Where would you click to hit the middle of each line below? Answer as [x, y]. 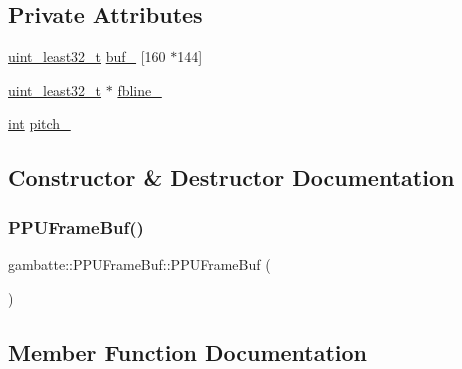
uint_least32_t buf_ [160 [87, 56]
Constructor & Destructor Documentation [231, 177]
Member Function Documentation [188, 351]
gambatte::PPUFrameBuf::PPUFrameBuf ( [139, 263]
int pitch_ [39, 123]
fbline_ [139, 89]
